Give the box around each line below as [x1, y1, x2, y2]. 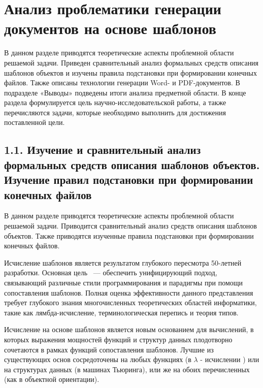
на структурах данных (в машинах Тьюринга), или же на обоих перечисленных [4, 364, 250, 374]
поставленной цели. [4, 117, 65, 127]
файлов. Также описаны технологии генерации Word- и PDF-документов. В [4, 77, 240, 88]
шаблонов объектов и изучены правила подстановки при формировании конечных [4, 67, 257, 78]
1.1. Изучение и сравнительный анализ [4, 142, 201, 157]
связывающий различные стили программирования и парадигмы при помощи [4, 277, 243, 287]
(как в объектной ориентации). [4, 374, 100, 384]
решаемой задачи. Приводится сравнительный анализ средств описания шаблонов [4, 220, 257, 231]
